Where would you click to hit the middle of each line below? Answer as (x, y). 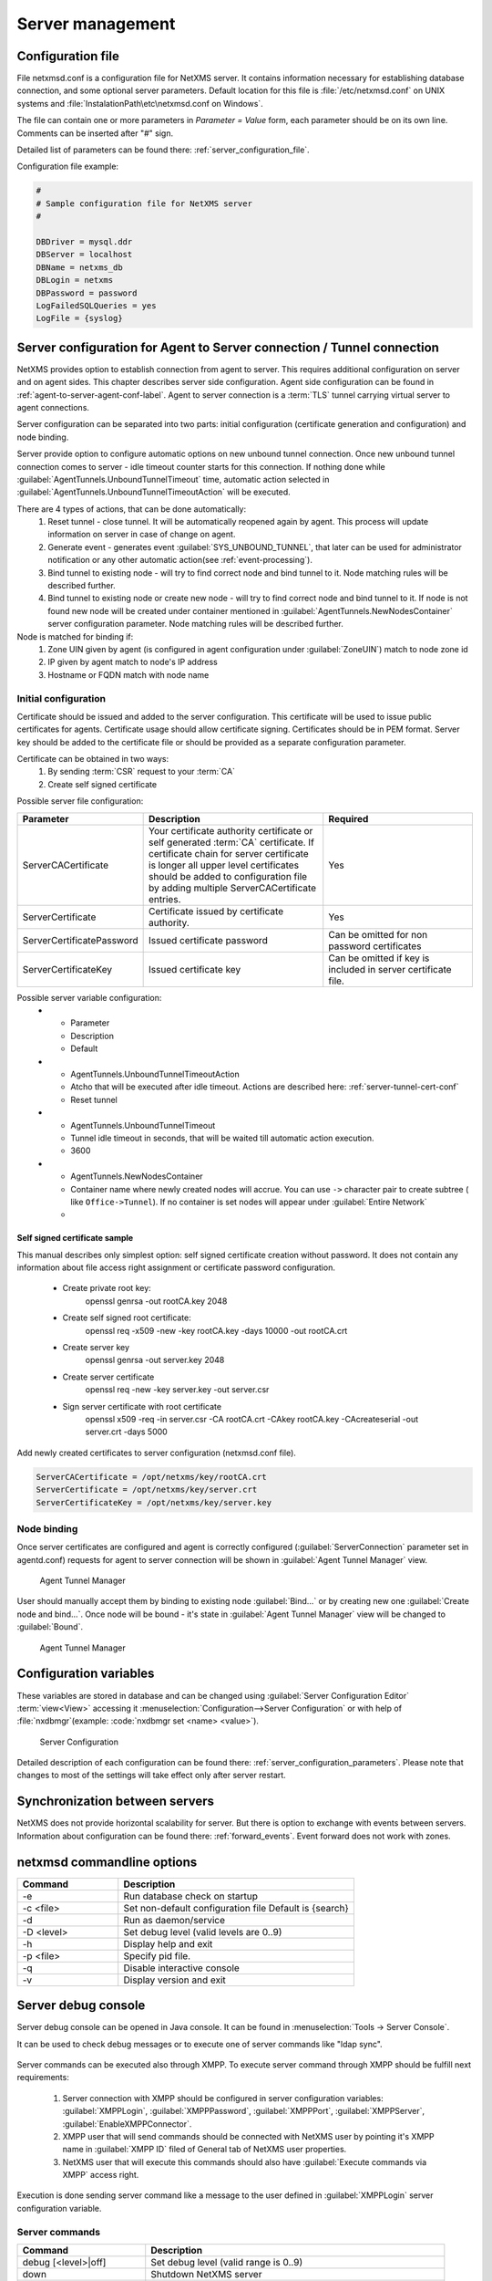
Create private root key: (107, 1288)
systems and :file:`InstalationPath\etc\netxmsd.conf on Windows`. (140, 103)
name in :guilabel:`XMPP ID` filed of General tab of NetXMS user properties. (205, 2150)
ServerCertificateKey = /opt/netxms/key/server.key (154, 1502)
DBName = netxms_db (79, 267)
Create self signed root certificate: (127, 1318)
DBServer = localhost (84, 255)
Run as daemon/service (174, 1920)
